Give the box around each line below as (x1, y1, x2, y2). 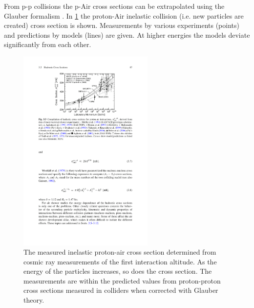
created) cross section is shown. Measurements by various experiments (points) (4, 20, 239, 30)
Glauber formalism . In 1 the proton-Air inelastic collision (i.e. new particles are (4, 10, 244, 21)
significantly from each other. (4, 39, 91, 49)
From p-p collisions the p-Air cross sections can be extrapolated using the (4, 1, 225, 11)
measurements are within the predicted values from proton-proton (23, 275, 221, 285)
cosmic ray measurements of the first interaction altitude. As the (23, 256, 217, 266)
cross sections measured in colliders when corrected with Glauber (23, 285, 218, 295)
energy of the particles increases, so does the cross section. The (23, 266, 212, 276)
